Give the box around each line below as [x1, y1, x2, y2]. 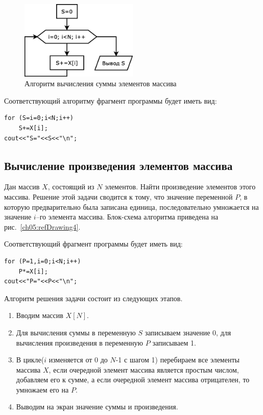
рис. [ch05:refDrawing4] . [4, 221, 81, 232]
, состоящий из [47, 181, 94, 192]
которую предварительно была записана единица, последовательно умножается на [4, 201, 259, 212]
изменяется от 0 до [49, 354, 108, 365]
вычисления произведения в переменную [16, 337, 144, 348]
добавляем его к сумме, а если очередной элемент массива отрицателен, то [16, 374, 250, 385]
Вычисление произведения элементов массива [4, 157, 233, 173]
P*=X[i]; [18, 267, 48, 275]
